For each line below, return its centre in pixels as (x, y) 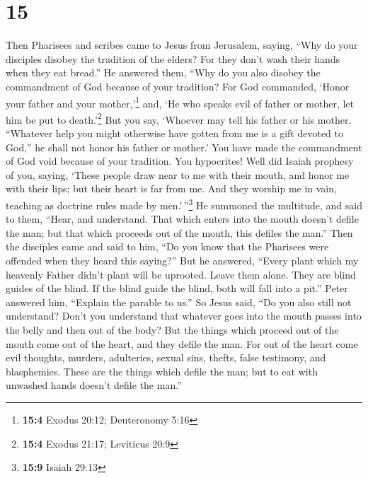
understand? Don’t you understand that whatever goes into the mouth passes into (184, 316)
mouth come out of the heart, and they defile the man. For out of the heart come (182, 343)
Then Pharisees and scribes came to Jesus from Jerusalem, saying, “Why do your (182, 45)
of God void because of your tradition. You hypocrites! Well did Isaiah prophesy (180, 161)
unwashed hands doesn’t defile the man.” (94, 385)
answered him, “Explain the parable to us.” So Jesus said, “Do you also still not (179, 302)
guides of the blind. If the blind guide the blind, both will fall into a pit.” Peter (177, 288)
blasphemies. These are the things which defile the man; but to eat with (162, 371)
